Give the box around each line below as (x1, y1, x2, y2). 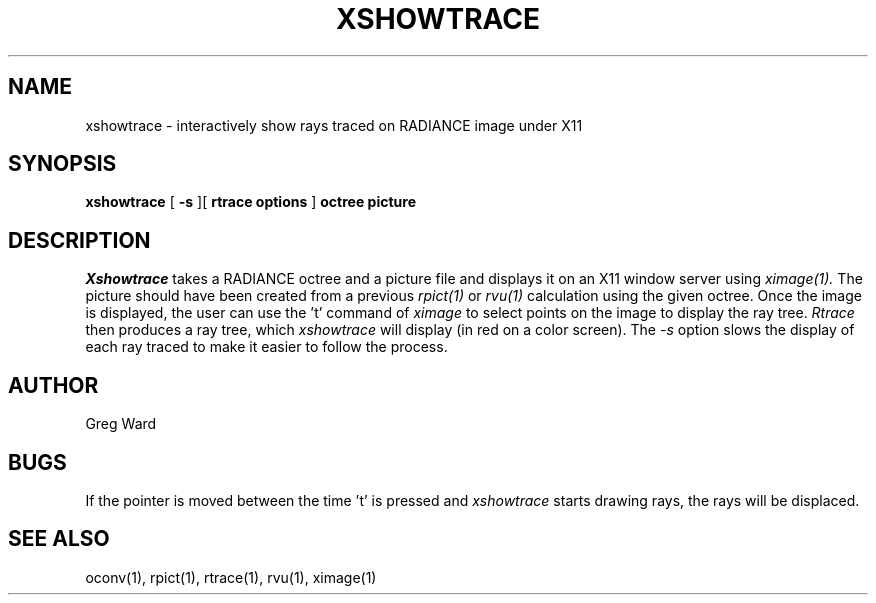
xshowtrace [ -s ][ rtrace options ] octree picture (85, 193, 416, 211)
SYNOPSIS (8, 151, 117, 177)
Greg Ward (85, 415, 157, 433)
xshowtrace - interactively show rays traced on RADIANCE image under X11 (85, 116, 583, 134)
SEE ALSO (8, 526, 110, 552)
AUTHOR (8, 372, 99, 398)
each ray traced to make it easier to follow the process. (85, 338, 448, 356)
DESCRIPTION (8, 227, 151, 253)
